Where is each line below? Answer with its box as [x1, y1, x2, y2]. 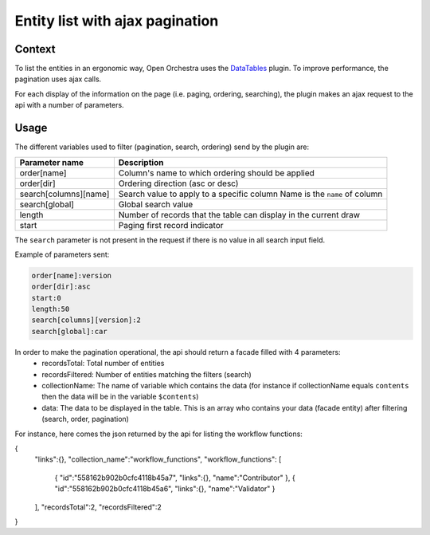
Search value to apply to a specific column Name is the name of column [118, 188, 383, 199]
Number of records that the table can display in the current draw [118, 209, 361, 220]
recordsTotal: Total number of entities [41, 359, 165, 368]
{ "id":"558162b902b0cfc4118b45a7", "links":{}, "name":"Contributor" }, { [54, 473, 295, 482]
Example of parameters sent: [14, 250, 110, 259]
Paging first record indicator [118, 219, 224, 230]
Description [118, 156, 164, 167]
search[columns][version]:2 [31, 316, 141, 325]
